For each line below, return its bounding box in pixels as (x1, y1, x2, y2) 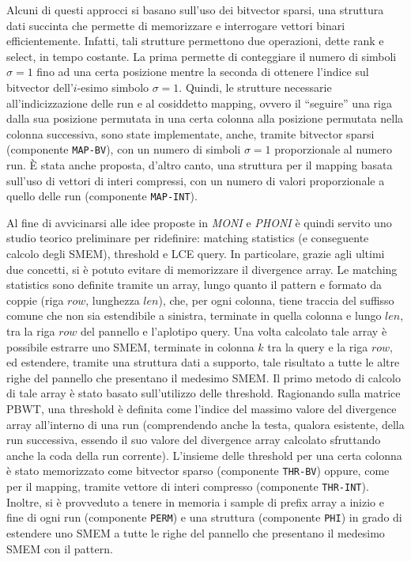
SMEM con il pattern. (6, 540, 113, 556)
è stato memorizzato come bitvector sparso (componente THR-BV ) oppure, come (6, 462, 390, 479)
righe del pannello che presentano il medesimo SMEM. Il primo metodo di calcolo (6, 369, 402, 385)
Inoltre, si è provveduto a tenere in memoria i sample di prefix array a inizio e (6, 493, 384, 510)
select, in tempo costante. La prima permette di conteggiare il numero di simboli (6, 47, 397, 64)
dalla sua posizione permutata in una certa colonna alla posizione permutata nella (6, 110, 404, 127)
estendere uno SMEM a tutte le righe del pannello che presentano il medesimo (6, 524, 385, 541)
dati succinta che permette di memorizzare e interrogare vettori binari (6, 17, 345, 33)
